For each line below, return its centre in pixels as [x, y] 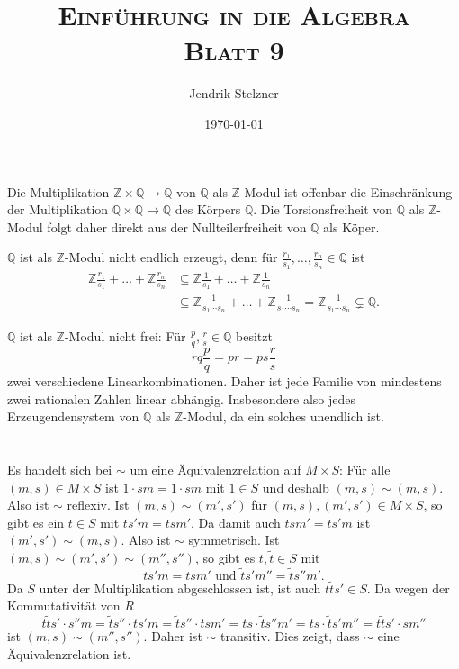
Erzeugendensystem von [73, 416]
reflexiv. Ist [98, 505]
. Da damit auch [236, 522]
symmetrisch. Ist [234, 540]
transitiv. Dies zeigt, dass [290, 636]
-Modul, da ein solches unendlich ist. [283, 416]
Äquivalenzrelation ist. [69, 653]
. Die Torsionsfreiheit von [323, 209]
